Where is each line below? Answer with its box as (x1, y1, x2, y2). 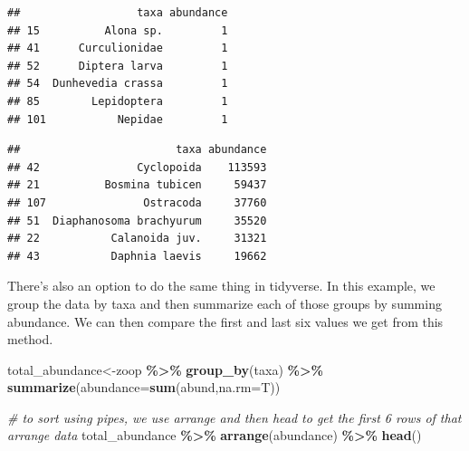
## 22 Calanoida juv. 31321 (7, 232, 267, 245)
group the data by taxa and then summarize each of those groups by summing (7, 293, 442, 312)
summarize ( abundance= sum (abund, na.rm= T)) (7, 378, 281, 397)
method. (7, 330, 53, 349)
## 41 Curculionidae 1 (7, 42, 228, 55)
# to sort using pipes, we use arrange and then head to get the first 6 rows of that (7, 408, 462, 427)
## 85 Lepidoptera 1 (7, 94, 228, 108)
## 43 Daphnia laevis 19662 (7, 249, 267, 263)
